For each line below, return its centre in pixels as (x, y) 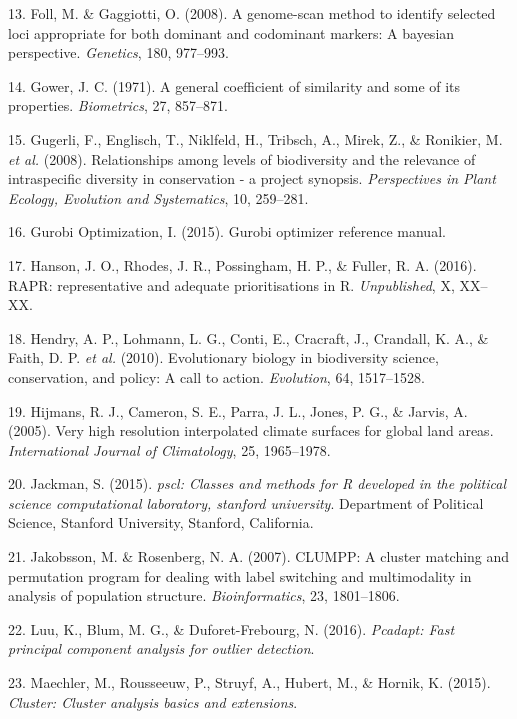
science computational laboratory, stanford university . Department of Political (246, 502)
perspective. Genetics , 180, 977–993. (118, 52)
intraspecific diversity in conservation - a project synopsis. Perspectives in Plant (252, 178)
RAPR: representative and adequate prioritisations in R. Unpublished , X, (231, 284)
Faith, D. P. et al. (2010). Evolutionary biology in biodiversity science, (223, 357)
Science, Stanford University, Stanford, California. (161, 522)
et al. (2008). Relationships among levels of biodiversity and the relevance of (242, 158)
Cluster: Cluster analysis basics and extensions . (153, 701)
